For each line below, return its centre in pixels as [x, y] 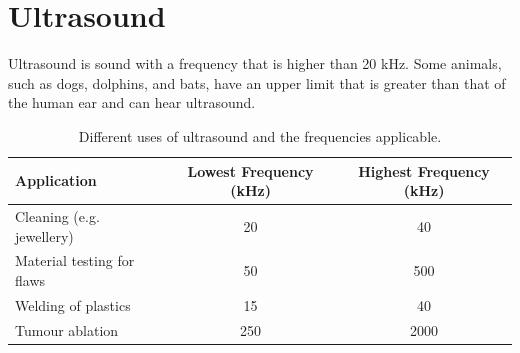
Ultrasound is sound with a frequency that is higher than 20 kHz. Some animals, [255, 63]
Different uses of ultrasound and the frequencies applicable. [260, 135]
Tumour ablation [67, 329]
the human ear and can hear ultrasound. [132, 102]
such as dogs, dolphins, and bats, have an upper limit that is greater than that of [257, 82]
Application [56, 180]
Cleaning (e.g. [57, 215]
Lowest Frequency [250, 170]
